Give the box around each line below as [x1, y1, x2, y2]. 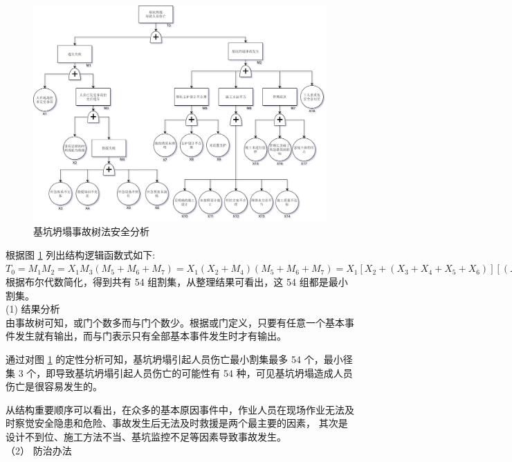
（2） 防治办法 [6, 443, 72, 457]
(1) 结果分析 [6, 302, 60, 316]
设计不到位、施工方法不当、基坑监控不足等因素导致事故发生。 [6, 429, 286, 443]
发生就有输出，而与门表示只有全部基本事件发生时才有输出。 [15, 329, 286, 343]
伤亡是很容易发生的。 [6, 379, 102, 394]
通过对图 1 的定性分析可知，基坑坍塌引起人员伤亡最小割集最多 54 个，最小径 [6, 351, 353, 366]
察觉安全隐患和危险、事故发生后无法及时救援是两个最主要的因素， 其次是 [15, 416, 348, 430]
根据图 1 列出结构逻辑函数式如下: [6, 247, 156, 261]
